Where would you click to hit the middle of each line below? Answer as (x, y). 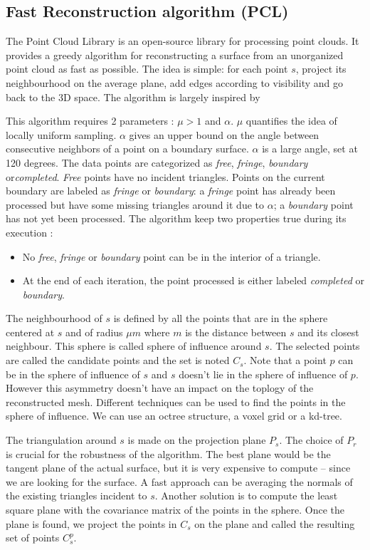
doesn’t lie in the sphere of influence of (263, 374)
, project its (321, 69)
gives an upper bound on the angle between (224, 134)
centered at (30, 332)
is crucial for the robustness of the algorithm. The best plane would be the (168, 453)
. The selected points (314, 346)
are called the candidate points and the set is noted (118, 360)
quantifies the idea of (291, 121)
